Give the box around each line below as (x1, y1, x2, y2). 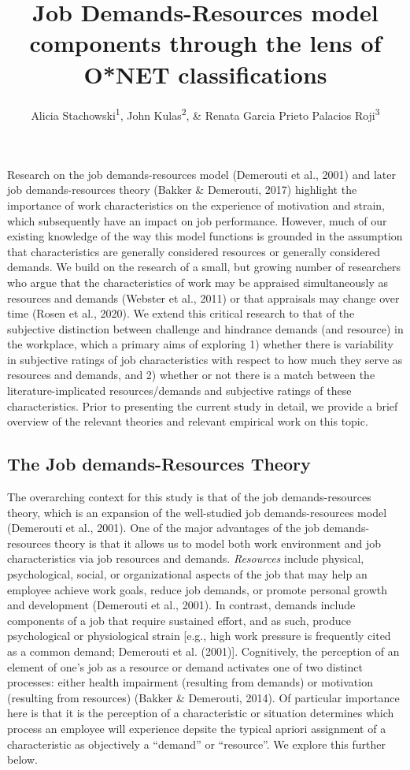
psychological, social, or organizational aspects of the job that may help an (7, 566, 368, 582)
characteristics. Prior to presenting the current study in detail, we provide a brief (7, 397, 398, 414)
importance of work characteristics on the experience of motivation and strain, (7, 196, 385, 213)
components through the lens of (29, 27, 382, 59)
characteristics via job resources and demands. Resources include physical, (7, 550, 364, 567)
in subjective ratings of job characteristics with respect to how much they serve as (7, 351, 403, 367)
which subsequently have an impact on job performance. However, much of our (7, 212, 387, 229)
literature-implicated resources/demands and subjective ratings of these (7, 382, 352, 399)
